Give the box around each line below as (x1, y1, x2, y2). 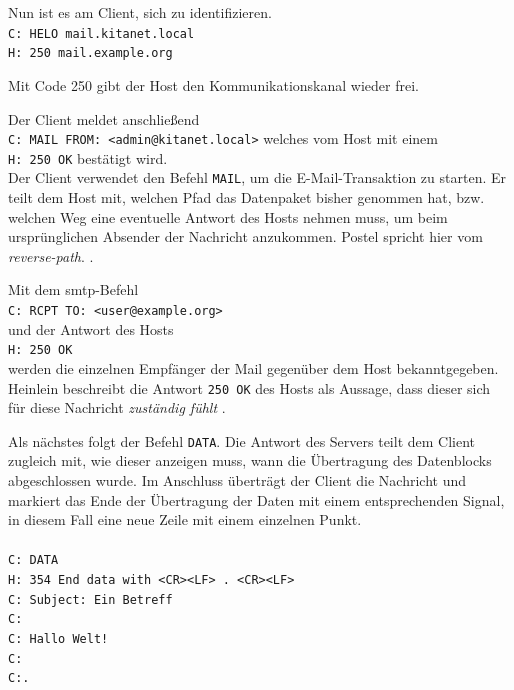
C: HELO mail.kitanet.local (8, 26, 195, 41)
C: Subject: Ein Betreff (8, 592, 173, 607)
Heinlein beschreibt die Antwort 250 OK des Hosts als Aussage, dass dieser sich (8, 377, 491, 398)
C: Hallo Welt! (8, 632, 109, 647)
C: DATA (8, 553, 59, 568)
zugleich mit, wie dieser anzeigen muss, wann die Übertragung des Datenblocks (8, 450, 492, 471)
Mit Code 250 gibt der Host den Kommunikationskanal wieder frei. (8, 74, 419, 95)
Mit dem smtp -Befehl (8, 279, 139, 300)
